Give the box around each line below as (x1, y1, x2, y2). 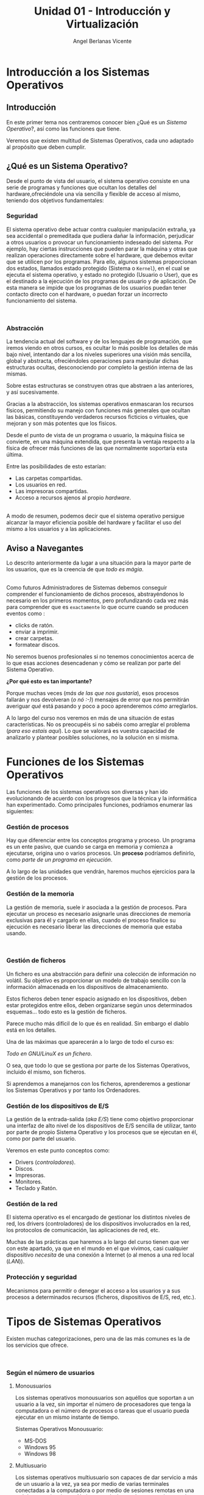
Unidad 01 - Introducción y (33, 4, 171, 18)
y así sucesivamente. (6, 388, 59, 396)
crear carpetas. (15, 634, 54, 641)
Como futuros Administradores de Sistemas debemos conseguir (6, 583, 167, 591)
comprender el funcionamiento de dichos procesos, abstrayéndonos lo (6, 590, 185, 598)
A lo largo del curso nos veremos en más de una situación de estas (6, 714, 175, 721)
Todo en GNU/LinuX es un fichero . (6, 1050, 93, 1057)
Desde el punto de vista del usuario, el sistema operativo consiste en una (6, 177, 190, 184)
